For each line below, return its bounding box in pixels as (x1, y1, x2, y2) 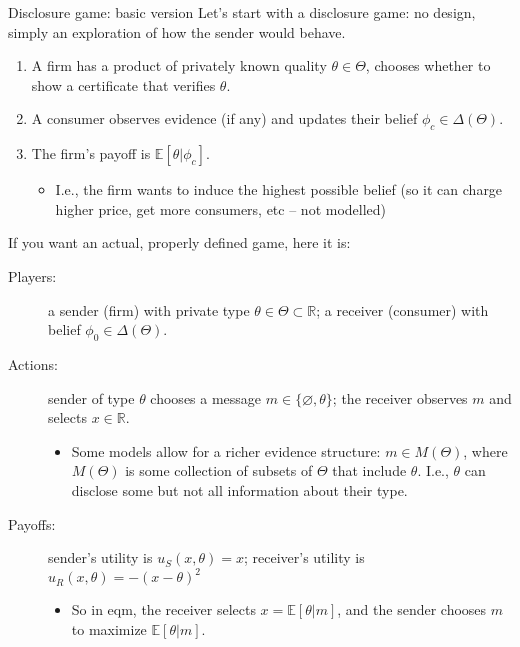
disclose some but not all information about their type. (71, 479, 408, 500)
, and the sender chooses (337, 599, 487, 620)
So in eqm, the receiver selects (71, 599, 256, 620)
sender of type (48, 387, 135, 408)
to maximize (71, 618, 147, 639)
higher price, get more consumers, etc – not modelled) (55, 198, 387, 219)
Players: (8, 265, 57, 286)
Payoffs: (8, 513, 56, 534)
